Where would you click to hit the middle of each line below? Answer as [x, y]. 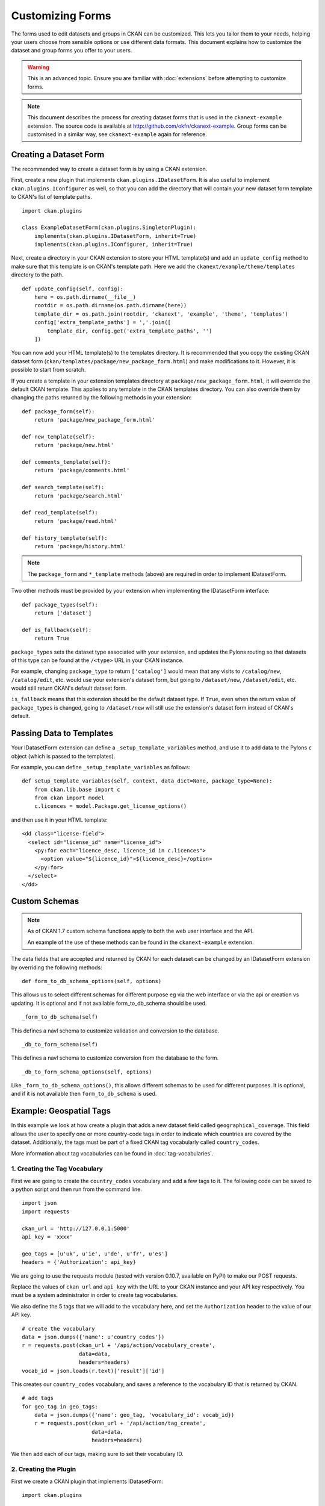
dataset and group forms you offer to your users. [72, 51]
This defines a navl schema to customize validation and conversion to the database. [115, 1031]
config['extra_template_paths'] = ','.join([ [103, 323]
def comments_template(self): [67, 462]
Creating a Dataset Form [58, 155]
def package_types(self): [60, 605]
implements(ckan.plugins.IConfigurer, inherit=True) [114, 245]
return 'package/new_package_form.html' [95, 420]
